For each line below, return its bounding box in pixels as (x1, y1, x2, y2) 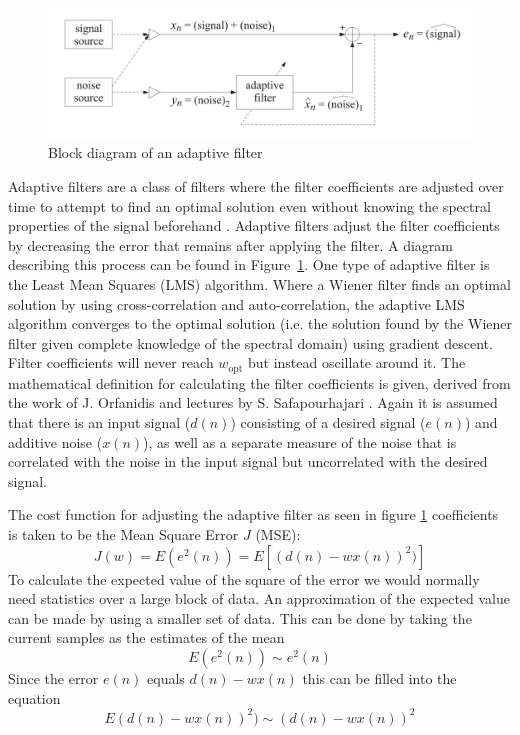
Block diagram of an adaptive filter (48, 142, 263, 163)
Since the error (8, 667, 99, 688)
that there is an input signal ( (8, 412, 191, 433)
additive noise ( (8, 431, 103, 452)
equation (8, 687, 61, 708)
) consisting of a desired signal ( (230, 412, 426, 433)
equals (147, 667, 185, 688)
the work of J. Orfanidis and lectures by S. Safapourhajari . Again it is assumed (8, 392, 498, 413)
